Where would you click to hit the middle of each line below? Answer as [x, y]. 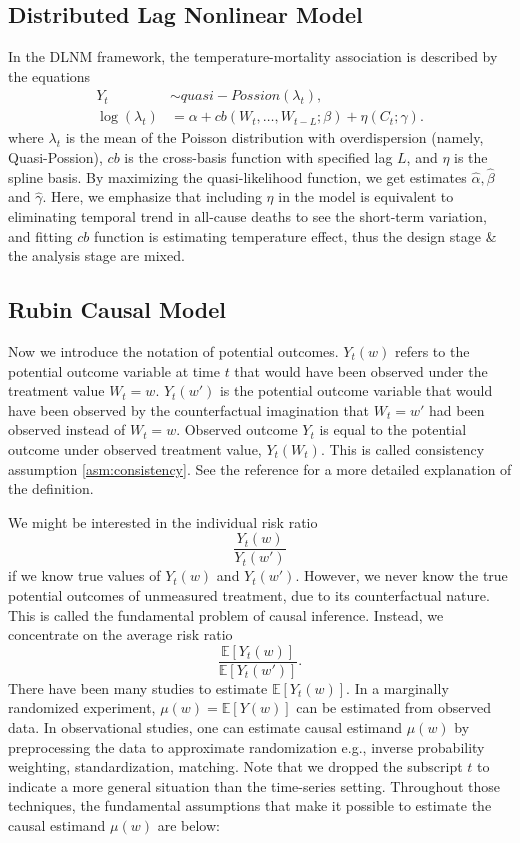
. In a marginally [397, 687]
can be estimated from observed [393, 707]
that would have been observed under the [361, 370]
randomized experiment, [82, 707]
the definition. [51, 488]
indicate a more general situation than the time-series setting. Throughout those [254, 785]
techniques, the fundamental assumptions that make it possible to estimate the [250, 805]
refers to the [432, 351]
